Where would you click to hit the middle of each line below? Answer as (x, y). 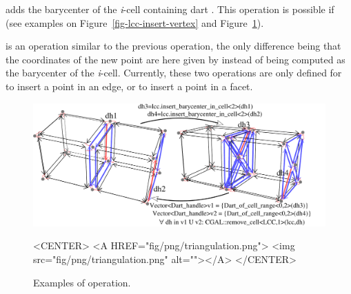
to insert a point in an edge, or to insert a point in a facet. (129, 86)
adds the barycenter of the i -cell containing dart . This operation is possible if (170, 9)
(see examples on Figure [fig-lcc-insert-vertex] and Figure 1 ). (135, 22)
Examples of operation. (82, 282)
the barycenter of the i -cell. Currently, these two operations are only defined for (174, 73)
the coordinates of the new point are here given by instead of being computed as (175, 59)
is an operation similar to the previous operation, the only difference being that (173, 46)
